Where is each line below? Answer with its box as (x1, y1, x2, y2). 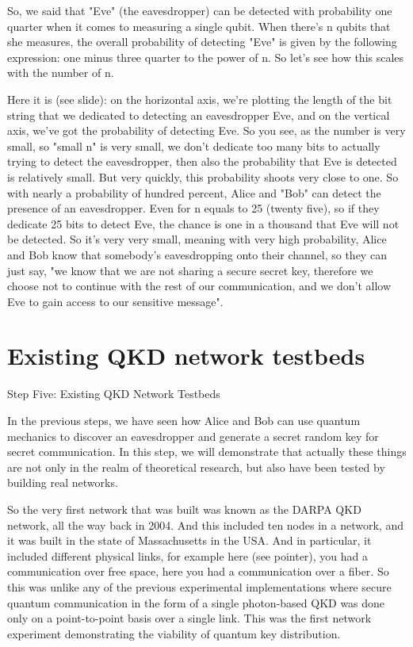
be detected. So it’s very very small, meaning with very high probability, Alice (7, 231, 387, 247)
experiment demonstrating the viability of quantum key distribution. (7, 625, 341, 641)
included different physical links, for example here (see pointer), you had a (7, 547, 369, 564)
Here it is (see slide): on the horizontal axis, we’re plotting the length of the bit (7, 90, 392, 107)
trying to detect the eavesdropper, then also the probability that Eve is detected (7, 153, 397, 170)
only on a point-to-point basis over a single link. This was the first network (7, 610, 372, 626)
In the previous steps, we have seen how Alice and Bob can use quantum (7, 412, 361, 428)
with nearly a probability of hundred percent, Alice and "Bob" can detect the (7, 184, 381, 201)
